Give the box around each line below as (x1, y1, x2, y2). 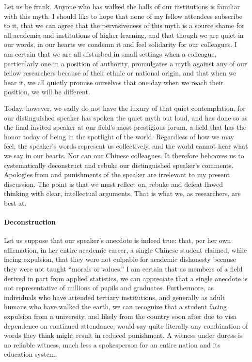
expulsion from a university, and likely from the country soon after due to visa (4, 311, 236, 321)
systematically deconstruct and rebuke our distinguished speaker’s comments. (4, 160, 234, 170)
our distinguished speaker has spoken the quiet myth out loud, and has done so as (4, 112, 248, 122)
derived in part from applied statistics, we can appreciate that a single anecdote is (4, 273, 248, 283)
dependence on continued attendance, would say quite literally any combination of (4, 320, 248, 331)
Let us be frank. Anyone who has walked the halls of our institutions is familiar (4, 1, 240, 11)
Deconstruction (4, 217, 56, 227)
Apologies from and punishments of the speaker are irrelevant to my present (4, 169, 230, 180)
